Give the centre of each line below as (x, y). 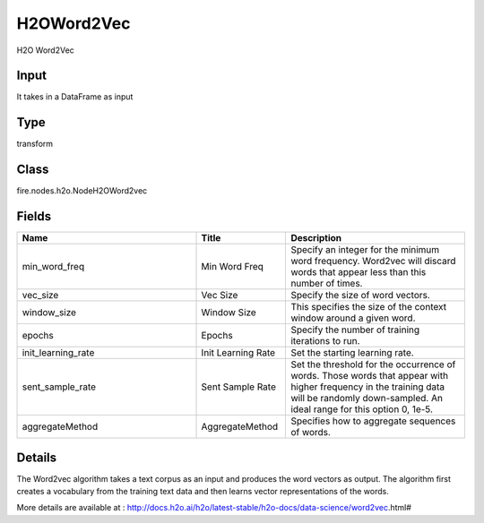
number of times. (327, 284)
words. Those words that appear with (369, 376)
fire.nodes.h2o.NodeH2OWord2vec (82, 191)
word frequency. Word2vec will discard (373, 261)
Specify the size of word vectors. (360, 296)
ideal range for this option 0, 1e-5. (362, 409)
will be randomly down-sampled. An (367, 399)
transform (35, 144)
